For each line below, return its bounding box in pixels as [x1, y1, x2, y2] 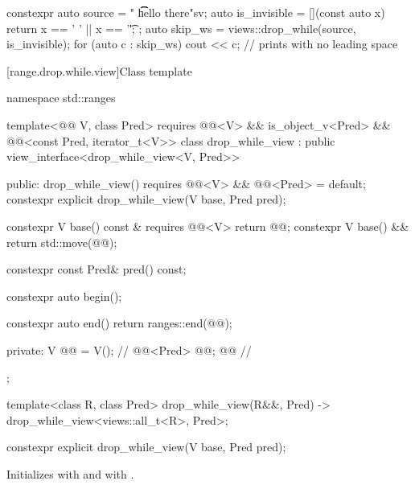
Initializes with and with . [6, 465, 134, 482]
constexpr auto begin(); [6, 287, 122, 304]
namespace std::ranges [6, 89, 116, 106]
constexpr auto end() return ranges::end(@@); [6, 314, 232, 331]
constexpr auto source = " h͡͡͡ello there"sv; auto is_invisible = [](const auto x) [6, 4, 385, 20]
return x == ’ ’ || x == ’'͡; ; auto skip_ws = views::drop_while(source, [6, 19, 356, 36]
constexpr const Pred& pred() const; [6, 261, 187, 277]
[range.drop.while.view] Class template [6, 62, 192, 79]
